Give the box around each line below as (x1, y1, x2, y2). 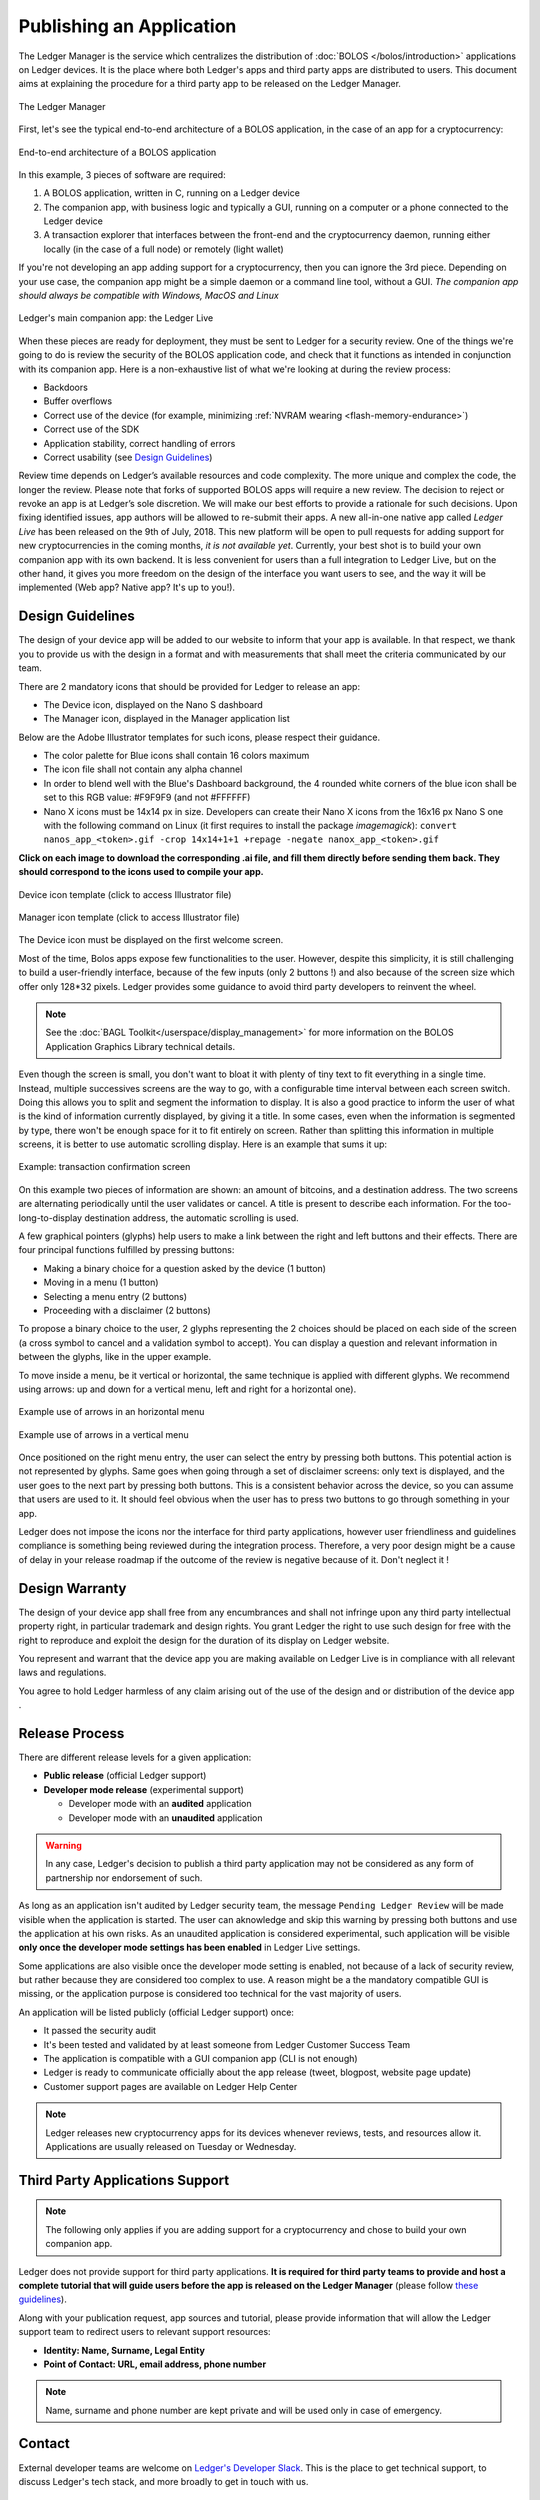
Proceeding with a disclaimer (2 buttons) (43, 1304, 212, 1316)
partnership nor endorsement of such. (45, 1871, 203, 1884)
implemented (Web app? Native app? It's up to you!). (18, 581, 235, 594)
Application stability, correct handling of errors (43, 437, 236, 449)
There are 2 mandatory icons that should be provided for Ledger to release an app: (18, 680, 360, 692)
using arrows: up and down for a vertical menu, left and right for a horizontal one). (18, 1383, 357, 1395)
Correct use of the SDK (43, 423, 140, 435)
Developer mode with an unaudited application (68, 1811, 263, 1824)
